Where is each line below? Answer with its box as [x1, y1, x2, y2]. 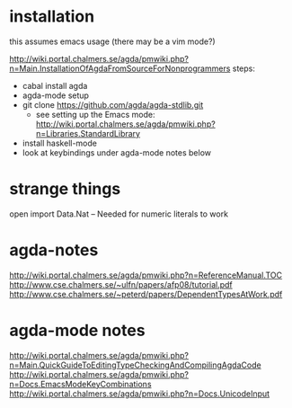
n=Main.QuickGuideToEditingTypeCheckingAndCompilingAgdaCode [9, 359, 262, 370]
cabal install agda [22, 80, 88, 91]
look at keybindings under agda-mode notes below [22, 146, 212, 158]
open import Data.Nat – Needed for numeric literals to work [9, 208, 229, 219]
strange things [9, 179, 121, 200]
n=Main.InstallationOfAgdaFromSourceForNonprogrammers [9, 63, 231, 74]
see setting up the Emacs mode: [35, 109, 155, 120]
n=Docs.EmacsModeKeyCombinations [9, 378, 152, 389]
